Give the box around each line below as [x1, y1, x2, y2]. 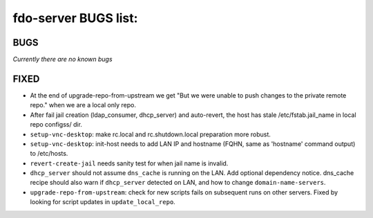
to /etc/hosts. [30, 149, 68, 158]
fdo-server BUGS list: [12, 10, 138, 26]
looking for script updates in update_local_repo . [30, 198, 175, 206]
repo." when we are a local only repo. [30, 101, 136, 109]
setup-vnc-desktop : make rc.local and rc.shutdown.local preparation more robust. [30, 130, 271, 138]
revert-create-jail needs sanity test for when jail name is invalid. [30, 159, 229, 167]
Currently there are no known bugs [12, 55, 113, 64]
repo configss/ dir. [30, 120, 83, 129]
